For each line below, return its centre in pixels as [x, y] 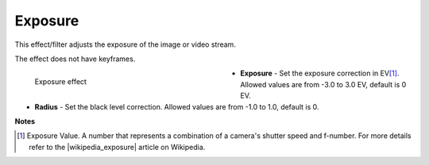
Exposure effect [61, 82]
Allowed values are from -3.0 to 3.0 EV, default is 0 [323, 84]
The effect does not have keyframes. [75, 59]
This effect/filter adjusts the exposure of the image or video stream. [125, 44]
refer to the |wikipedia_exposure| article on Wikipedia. [117, 147]
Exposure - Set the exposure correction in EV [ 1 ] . [320, 73]
